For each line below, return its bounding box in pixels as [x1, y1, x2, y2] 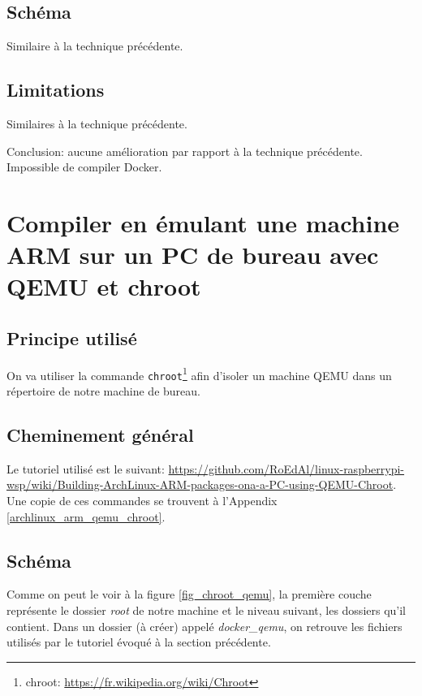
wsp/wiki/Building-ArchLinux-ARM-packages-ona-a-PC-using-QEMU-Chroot [6, 476, 394, 493]
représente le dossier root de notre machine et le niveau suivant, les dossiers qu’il [6, 602, 407, 619]
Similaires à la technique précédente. [6, 115, 187, 132]
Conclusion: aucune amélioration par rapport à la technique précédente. [6, 142, 363, 159]
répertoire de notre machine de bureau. [6, 383, 200, 400]
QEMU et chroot [6, 270, 201, 303]
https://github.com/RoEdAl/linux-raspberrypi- [168, 460, 405, 477]
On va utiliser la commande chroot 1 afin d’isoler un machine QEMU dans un [6, 364, 392, 383]
